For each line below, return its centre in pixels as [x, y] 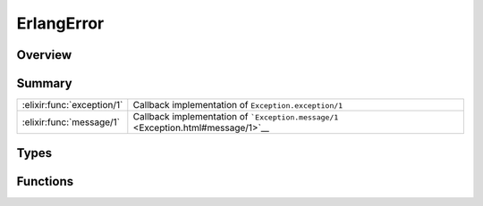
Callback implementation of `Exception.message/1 [236, 117]
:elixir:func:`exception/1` [72, 105]
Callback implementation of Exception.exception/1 [238, 105]
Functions [45, 181]
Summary [44, 83]
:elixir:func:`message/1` [71, 122]
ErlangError [60, 23]
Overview [44, 55]
